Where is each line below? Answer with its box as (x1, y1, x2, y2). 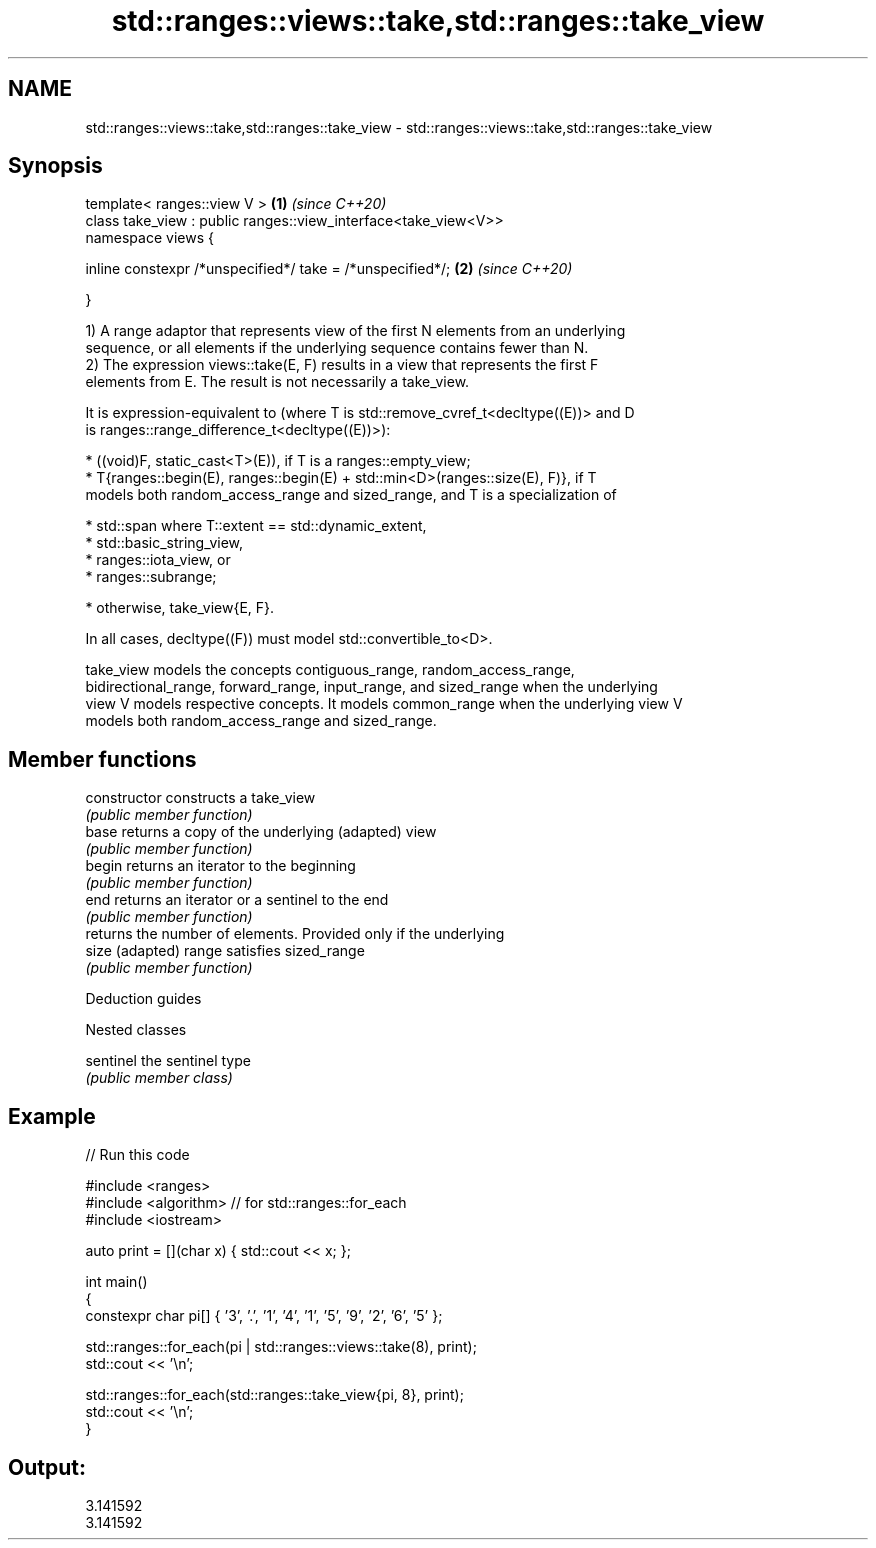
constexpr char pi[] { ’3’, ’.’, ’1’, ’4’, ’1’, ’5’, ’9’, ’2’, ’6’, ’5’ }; (85, 1307, 443, 1325)
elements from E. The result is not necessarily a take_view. (85, 373, 470, 391)
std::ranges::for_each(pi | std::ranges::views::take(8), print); (85, 1338, 477, 1356)
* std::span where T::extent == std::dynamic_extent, (85, 517, 427, 535)
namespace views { (85, 229, 214, 247)
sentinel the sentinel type (85, 1052, 251, 1070)
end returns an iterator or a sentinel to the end (85, 891, 389, 909)
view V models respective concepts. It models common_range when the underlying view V (85, 695, 683, 713)
